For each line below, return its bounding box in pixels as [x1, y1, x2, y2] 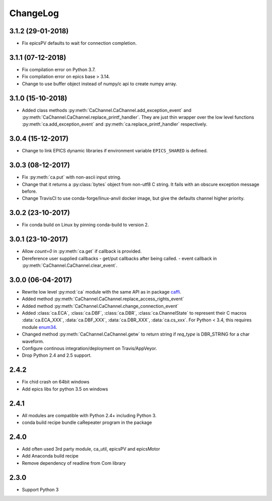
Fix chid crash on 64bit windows [22, 379, 90, 385]
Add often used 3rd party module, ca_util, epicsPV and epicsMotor [22, 446, 161, 452]
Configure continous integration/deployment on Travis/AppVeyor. [22, 346, 157, 352]
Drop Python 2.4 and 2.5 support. [22, 352, 92, 358]
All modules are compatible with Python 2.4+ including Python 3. [22, 412, 157, 418]
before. [22, 188, 37, 194]
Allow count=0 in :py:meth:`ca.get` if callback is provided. [22, 248, 142, 254]
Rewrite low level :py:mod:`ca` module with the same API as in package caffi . [22, 289, 181, 295]
